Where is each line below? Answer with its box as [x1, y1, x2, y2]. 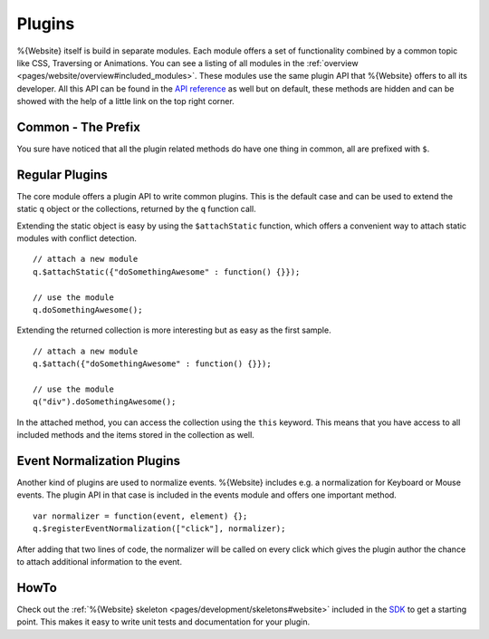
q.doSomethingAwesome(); [33, 305, 143, 315]
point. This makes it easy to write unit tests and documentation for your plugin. [16, 616, 311, 627]
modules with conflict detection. [16, 233, 138, 244]
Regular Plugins [16, 167, 108, 182]
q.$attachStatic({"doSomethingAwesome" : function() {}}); [33, 266, 301, 276]
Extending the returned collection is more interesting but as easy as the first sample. [16, 324, 331, 335]
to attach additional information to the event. [16, 557, 183, 567]
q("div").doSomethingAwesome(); [33, 397, 177, 407]
